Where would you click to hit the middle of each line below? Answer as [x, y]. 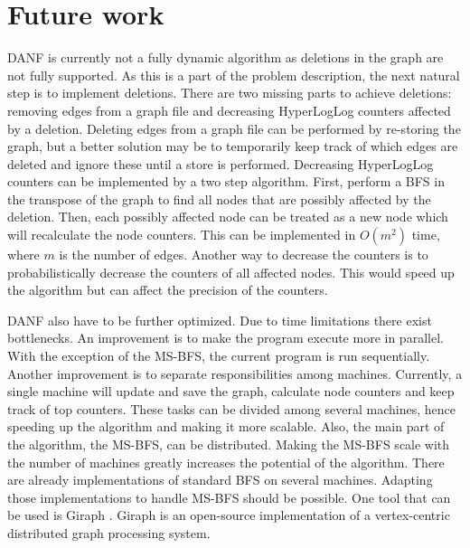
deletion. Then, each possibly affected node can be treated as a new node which [228, 217]
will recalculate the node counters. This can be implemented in [182, 235]
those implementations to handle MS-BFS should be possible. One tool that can [229, 497]
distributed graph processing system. [109, 532]
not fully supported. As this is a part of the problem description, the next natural [234, 75]
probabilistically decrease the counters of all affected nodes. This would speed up [231, 272]
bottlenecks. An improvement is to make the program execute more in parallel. [226, 338]
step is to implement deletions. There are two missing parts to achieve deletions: [230, 93]
